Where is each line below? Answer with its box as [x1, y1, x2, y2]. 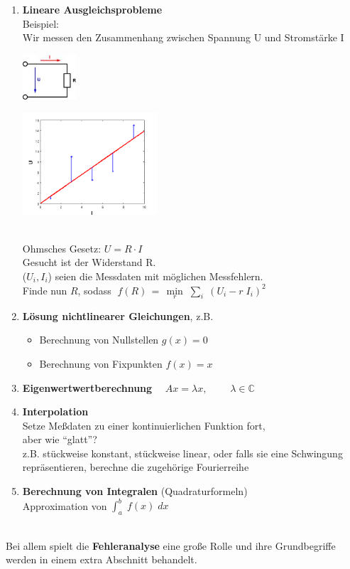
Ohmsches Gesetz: [22, 240, 102, 255]
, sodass [77, 282, 111, 297]
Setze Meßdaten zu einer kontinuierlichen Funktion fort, [22, 418, 266, 432]
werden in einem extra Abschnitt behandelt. [6, 552, 197, 567]
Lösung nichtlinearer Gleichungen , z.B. [22, 308, 214, 323]
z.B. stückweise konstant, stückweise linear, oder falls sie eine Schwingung [22, 445, 343, 460]
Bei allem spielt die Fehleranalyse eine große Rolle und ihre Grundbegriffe [6, 538, 336, 553]
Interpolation [22, 404, 89, 419]
